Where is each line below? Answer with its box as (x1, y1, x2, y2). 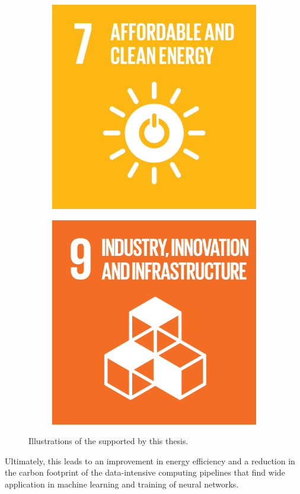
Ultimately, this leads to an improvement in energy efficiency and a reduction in (5, 454, 295, 467)
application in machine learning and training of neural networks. (5, 477, 239, 490)
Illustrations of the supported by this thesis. (28, 435, 189, 447)
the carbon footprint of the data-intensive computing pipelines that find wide (5, 466, 285, 479)
